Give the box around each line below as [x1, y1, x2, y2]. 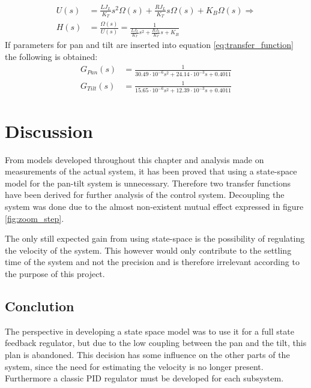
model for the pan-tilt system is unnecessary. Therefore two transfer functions [5, 176, 291, 189]
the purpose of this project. [5, 267, 105, 279]
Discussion [5, 118, 93, 143]
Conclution [5, 296, 74, 315]
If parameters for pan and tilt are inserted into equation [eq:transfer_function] [5, 38, 294, 51]
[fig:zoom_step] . [5, 212, 64, 224]
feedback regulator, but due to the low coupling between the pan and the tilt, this [5, 336, 307, 349]
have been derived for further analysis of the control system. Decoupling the [5, 188, 285, 201]
